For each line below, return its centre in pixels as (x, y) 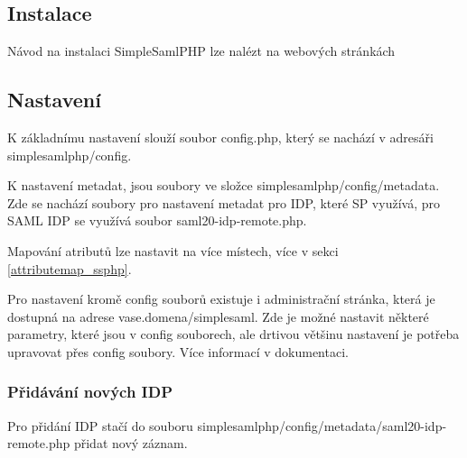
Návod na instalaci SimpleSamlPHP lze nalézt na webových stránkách (201, 51)
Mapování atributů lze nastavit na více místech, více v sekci (173, 250)
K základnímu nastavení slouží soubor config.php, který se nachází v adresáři (220, 137)
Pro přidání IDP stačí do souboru (100, 425)
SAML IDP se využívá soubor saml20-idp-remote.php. (157, 220)
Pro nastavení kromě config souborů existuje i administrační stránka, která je (221, 299)
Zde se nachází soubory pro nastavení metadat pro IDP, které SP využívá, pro (224, 202)
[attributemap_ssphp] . (70, 268)
